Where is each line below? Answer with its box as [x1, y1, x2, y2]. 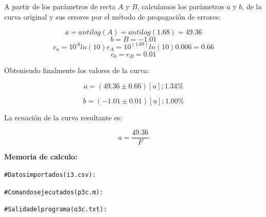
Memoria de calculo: [4, 151, 78, 162]
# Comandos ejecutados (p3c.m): [4, 188, 104, 196]
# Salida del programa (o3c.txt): [4, 206, 107, 213]
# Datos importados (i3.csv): [4, 171, 96, 178]
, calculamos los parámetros [137, 1, 224, 11]
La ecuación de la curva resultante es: [4, 112, 122, 122]
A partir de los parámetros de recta [4, 1, 116, 11]
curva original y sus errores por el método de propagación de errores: [4, 11, 221, 22]
